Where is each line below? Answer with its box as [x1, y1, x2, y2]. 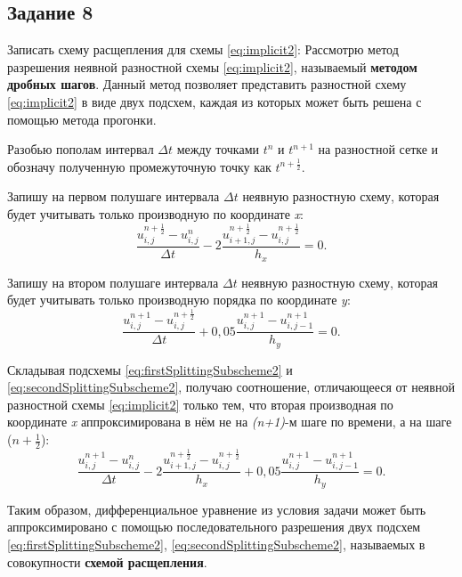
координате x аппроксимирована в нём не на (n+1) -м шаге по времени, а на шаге [7, 412, 452, 431]
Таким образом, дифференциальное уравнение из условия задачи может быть [7, 500, 426, 518]
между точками [176, 140, 260, 158]
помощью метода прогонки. [7, 110, 157, 128]
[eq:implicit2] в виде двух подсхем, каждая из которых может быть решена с [7, 92, 422, 110]
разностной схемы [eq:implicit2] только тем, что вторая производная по [7, 394, 393, 413]
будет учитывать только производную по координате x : [7, 204, 304, 223]
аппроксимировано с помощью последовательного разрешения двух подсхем [7, 517, 421, 536]
